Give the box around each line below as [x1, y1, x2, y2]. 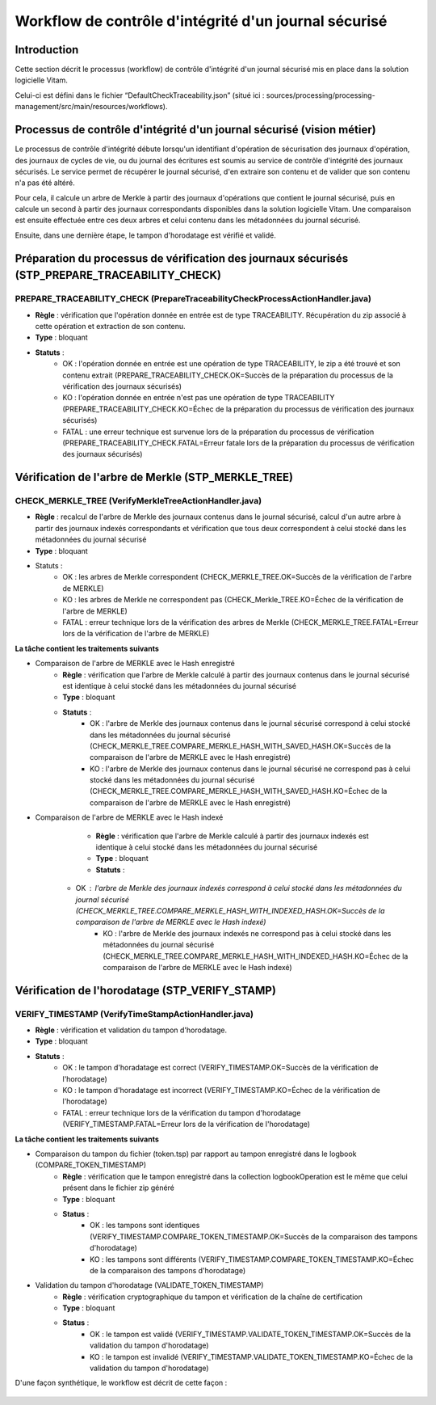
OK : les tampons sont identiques [90, 1221, 200, 1230]
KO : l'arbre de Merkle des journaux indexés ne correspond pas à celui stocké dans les [103, 928, 392, 938]
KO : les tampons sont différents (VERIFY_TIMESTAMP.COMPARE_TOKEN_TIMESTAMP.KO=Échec [90, 1254, 414, 1264]
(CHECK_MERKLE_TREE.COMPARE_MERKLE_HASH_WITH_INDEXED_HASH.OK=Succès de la [75, 905, 385, 915]
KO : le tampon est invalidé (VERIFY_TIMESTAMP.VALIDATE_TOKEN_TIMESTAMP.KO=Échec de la [90, 1352, 413, 1361]
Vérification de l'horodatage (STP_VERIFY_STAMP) [15, 983, 276, 998]
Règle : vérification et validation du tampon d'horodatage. [35, 1025, 228, 1035]
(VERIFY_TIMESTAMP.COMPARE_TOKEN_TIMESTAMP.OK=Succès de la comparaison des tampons [90, 1231, 418, 1241]
